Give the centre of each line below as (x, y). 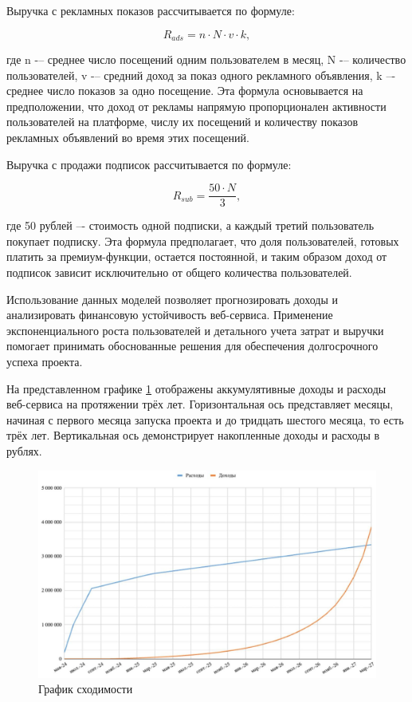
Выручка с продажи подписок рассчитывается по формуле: (149, 164)
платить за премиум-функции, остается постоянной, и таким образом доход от (197, 256)
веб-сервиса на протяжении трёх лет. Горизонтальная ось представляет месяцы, (200, 404)
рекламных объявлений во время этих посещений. (128, 138)
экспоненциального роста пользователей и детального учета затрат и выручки (195, 330)
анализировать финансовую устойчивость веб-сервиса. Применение (170, 315)
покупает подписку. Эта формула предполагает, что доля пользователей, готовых (203, 241)
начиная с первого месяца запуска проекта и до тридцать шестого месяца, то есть (205, 419)
